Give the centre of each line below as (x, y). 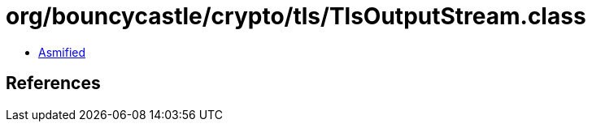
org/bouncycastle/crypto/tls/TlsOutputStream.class (296, 16)
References (53, 83)
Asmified (62, 52)
